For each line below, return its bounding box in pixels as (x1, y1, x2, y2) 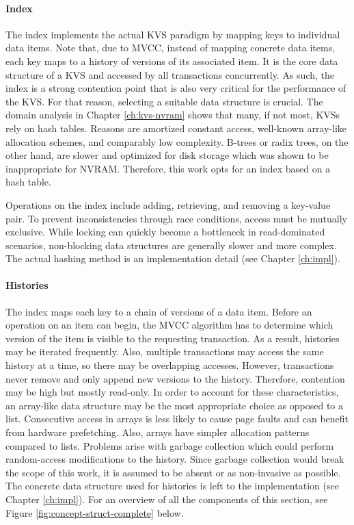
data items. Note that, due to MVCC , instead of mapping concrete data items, (5, 40, 336, 55)
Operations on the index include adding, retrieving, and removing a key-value (5, 197, 331, 212)
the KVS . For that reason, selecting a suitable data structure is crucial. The (5, 94, 323, 108)
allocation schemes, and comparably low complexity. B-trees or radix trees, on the (5, 134, 349, 149)
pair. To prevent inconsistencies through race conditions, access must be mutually (5, 211, 348, 225)
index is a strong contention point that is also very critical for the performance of (5, 81, 346, 95)
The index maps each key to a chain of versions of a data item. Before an (5, 304, 312, 318)
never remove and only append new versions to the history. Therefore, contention (5, 371, 345, 385)
